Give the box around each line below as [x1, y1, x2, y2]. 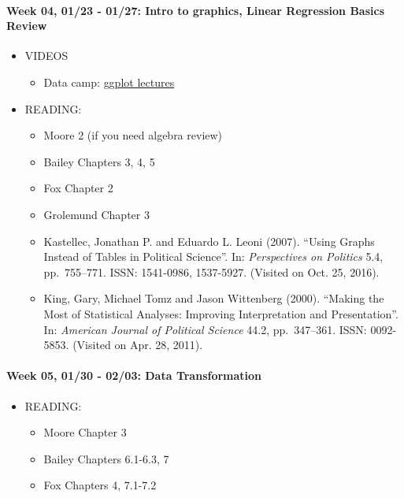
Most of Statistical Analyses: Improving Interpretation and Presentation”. [43, 305, 398, 321]
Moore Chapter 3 [43, 424, 127, 440]
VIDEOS [24, 47, 69, 64]
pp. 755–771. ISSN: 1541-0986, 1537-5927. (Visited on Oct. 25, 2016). [43, 263, 380, 280]
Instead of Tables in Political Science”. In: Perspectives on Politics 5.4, [43, 248, 384, 265]
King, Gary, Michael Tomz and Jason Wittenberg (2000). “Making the [43, 290, 384, 307]
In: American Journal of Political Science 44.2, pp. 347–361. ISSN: [43, 321, 367, 337]
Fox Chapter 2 [43, 180, 113, 196]
